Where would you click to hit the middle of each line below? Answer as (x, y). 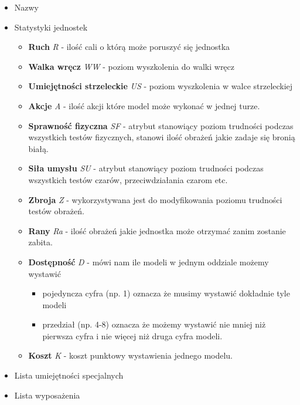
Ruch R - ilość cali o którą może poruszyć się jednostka (129, 47)
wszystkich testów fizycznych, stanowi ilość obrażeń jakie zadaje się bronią (162, 137)
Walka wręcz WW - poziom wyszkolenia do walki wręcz (132, 66)
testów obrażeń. (56, 211)
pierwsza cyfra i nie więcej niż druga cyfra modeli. (132, 335)
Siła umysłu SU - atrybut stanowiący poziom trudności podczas (146, 168)
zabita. (40, 242)
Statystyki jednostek (51, 27)
